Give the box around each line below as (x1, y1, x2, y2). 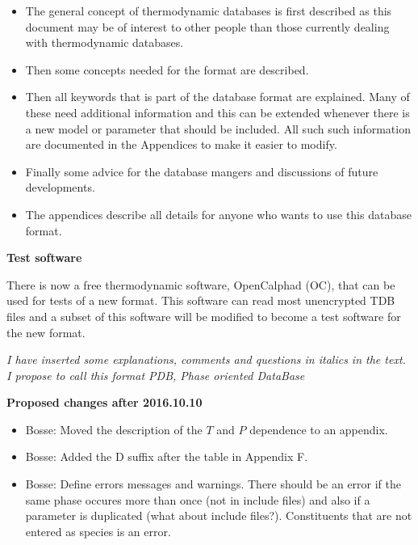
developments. (25, 179, 95, 196)
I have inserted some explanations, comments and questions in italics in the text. (6, 351, 406, 368)
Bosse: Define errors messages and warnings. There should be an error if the (25, 475, 402, 492)
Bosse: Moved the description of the (25, 420, 203, 437)
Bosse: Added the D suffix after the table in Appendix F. (25, 448, 308, 465)
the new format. (6, 323, 86, 340)
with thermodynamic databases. (25, 34, 184, 51)
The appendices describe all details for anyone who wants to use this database (25, 205, 412, 222)
